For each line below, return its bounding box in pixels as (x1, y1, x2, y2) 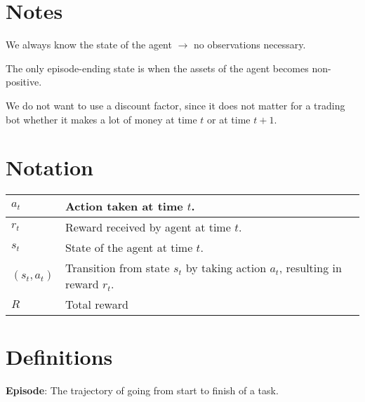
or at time (207, 112, 251, 126)
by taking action (185, 260, 267, 276)
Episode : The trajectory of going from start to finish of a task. (6, 383, 279, 398)
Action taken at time (65, 198, 183, 215)
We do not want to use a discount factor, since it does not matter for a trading (6, 98, 345, 112)
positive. (6, 74, 42, 89)
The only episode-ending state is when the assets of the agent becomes (6, 60, 309, 75)
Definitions (6, 342, 113, 371)
